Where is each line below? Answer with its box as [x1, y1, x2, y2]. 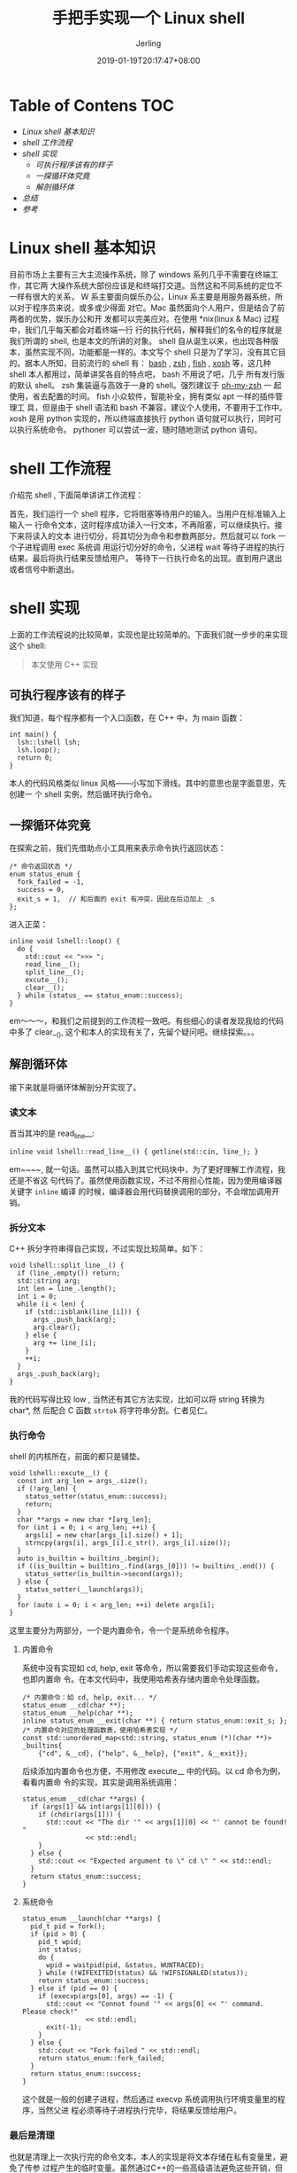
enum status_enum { [9, 870, 81, 879]
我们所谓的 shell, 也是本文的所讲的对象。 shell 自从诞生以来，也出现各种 [9, 335, 271, 346]
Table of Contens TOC [9, 95, 175, 115]
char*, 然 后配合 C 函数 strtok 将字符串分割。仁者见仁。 [9, 1405, 213, 1416]
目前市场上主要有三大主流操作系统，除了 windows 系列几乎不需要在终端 [9, 269, 271, 279]
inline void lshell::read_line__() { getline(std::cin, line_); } [9, 1147, 259, 1156]
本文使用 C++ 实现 [30, 659, 99, 669]
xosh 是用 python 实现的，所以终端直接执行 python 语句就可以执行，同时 [9, 413, 274, 424]
